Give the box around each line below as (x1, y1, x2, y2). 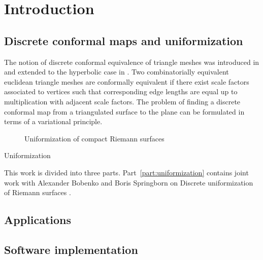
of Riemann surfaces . (4, 187, 71, 198)
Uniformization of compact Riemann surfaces (24, 133, 165, 143)
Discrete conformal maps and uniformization (4, 32, 243, 48)
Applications (4, 212, 72, 228)
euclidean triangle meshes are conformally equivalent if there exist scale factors (4, 76, 249, 87)
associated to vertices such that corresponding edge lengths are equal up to (4, 86, 238, 97)
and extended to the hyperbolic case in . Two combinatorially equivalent (4, 66, 229, 77)
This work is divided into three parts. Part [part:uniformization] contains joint (4, 167, 249, 177)
